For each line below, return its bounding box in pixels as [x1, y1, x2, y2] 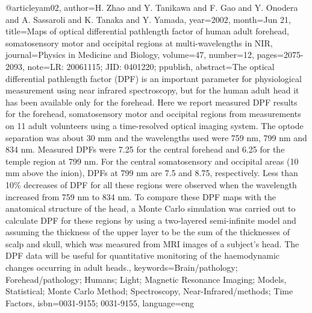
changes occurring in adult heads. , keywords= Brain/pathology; [5, 261, 238, 274]
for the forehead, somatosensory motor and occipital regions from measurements [5, 107, 301, 120]
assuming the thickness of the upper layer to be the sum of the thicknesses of [5, 226, 290, 238]
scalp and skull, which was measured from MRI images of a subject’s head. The [5, 237, 299, 250]
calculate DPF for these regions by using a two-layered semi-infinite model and [5, 213, 296, 226]
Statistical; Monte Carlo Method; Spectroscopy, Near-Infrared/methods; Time [5, 285, 293, 297]
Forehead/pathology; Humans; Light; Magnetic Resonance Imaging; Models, [5, 273, 287, 285]
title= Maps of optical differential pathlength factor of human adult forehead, [5, 25, 289, 37]
